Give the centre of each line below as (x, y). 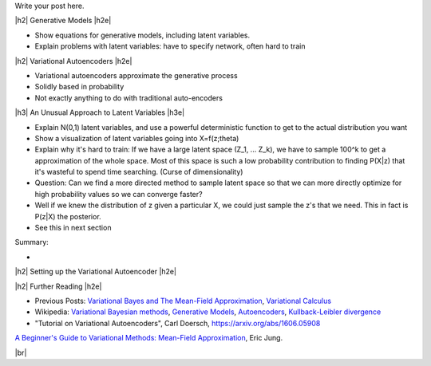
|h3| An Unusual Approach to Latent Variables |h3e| (100, 112)
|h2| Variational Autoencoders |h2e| (73, 61)
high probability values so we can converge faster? (119, 194)
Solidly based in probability (79, 87)
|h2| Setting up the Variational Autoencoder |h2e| (96, 272)
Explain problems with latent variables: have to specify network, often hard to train (170, 46)
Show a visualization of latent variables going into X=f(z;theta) (137, 138)
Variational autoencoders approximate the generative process (136, 75)
